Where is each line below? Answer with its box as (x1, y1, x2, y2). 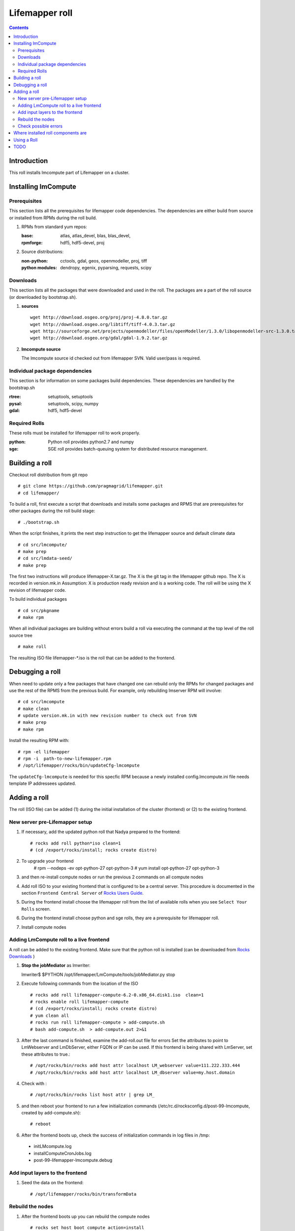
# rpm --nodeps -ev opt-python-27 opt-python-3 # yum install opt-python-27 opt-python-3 (33, 865, 220, 871)
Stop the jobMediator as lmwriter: (21, 963, 90, 969)
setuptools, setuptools (48, 394, 93, 400)
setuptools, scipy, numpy (48, 400, 99, 406)
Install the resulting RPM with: (9, 738, 70, 744)
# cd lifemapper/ (18, 490, 59, 496)
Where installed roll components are (13, 130, 87, 136)
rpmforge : (21, 239, 43, 246)
